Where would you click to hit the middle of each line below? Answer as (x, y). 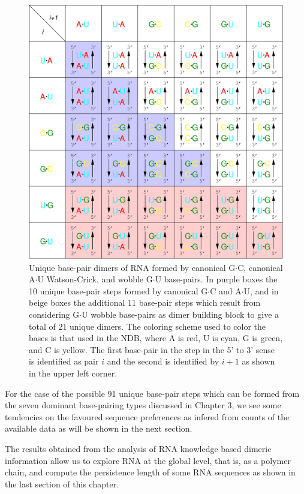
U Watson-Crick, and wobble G (95, 279)
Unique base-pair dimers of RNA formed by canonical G (132, 267)
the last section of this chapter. (62, 484)
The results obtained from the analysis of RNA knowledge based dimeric (138, 448)
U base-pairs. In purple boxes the (216, 279)
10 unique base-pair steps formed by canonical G (118, 290)
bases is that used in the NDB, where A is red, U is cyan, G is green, (156, 338)
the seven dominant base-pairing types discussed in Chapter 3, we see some (143, 405)
